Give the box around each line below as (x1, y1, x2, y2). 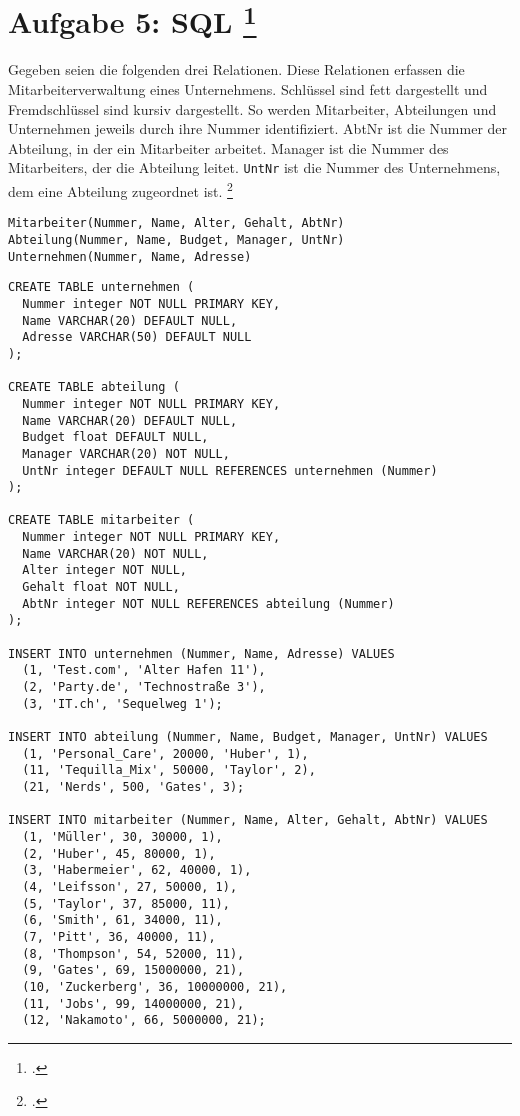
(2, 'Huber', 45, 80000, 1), (22, 846, 216, 861)
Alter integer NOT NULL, (22, 563, 187, 578)
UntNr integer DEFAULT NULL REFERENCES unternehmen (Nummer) (22, 463, 438, 478)
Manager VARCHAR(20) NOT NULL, (22, 446, 230, 461)
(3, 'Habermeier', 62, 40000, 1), (22, 863, 252, 878)
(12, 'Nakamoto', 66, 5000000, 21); (22, 1013, 266, 1028)
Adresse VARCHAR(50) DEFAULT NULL (22, 330, 252, 345)
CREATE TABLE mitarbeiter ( (8, 513, 195, 528)
